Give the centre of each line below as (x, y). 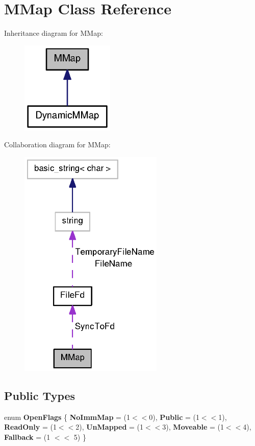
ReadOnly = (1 (30, 427)
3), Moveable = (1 (193, 427)
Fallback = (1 (27, 437)
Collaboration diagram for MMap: (57, 144)
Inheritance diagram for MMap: (54, 33)
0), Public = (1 (174, 417)
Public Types (40, 395)
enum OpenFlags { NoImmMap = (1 (67, 417)
